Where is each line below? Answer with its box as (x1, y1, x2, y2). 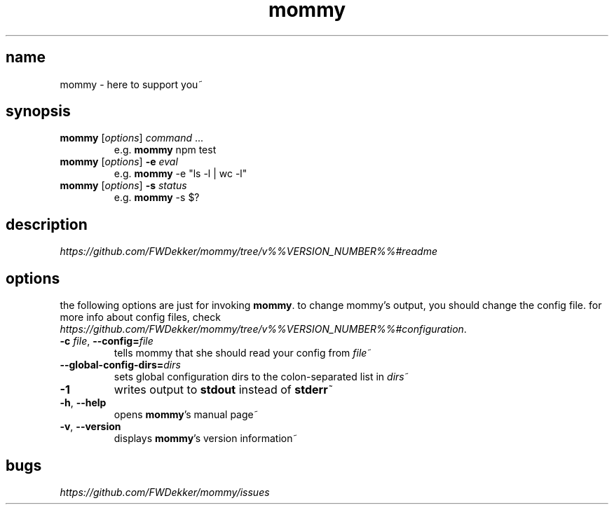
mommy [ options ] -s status (60, 179, 187, 192)
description (6, 215, 88, 233)
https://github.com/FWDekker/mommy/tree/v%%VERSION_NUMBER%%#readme (60, 245, 437, 258)
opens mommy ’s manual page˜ (114, 408, 259, 421)
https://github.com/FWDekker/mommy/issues (60, 485, 270, 498)
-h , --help (60, 397, 107, 409)
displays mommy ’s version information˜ (114, 432, 298, 445)
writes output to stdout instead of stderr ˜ (114, 382, 334, 397)
